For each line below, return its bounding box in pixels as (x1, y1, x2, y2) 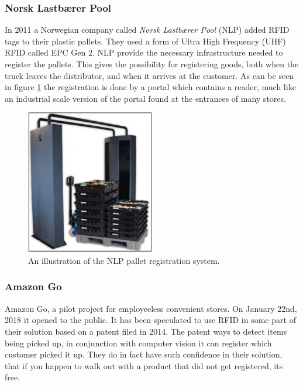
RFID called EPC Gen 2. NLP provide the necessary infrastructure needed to (5, 46, 283, 59)
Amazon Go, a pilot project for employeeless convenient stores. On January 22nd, (5, 302, 297, 314)
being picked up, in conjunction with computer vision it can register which (5, 336, 272, 349)
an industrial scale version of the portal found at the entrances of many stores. (5, 92, 286, 104)
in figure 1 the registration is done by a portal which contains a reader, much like (5, 81, 296, 93)
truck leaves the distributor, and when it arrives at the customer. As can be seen (5, 69, 294, 81)
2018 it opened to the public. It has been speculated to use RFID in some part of (5, 314, 296, 326)
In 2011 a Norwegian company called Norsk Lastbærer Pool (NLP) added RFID (5, 23, 290, 36)
